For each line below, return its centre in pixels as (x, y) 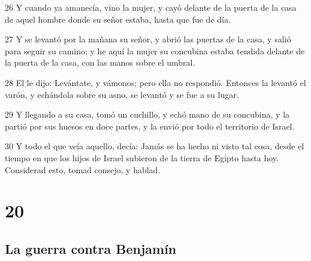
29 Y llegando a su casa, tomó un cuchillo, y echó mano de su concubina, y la (147, 114)
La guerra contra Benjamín (91, 248)
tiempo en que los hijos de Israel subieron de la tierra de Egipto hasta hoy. (142, 157)
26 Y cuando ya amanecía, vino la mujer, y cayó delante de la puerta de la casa (151, 7)
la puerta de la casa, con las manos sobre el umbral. (100, 62)
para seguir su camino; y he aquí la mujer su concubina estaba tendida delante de (155, 50)
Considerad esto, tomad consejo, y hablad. (83, 169)
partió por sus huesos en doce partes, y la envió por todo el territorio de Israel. (150, 126)
